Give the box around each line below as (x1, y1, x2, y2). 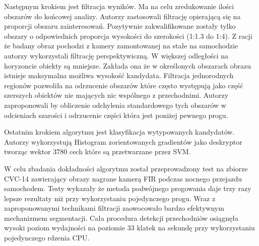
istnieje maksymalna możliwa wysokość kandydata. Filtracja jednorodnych (4, 70, 234, 81)
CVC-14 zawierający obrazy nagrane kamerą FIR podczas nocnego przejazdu (4, 173, 242, 183)
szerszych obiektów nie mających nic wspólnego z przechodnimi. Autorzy (4, 90, 229, 100)
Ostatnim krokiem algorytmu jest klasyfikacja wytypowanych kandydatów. (4, 127, 235, 137)
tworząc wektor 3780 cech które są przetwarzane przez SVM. (4, 146, 191, 157)
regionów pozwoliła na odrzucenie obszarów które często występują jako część (4, 80, 243, 90)
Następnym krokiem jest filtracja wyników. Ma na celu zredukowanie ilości (4, 1, 234, 11)
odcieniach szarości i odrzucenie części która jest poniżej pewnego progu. (4, 109, 228, 120)
